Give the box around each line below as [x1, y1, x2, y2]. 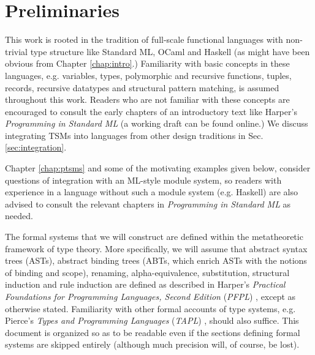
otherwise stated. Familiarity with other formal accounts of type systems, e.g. [5, 302, 296, 315]
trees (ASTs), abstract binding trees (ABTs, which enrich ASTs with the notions [5, 254, 307, 267]
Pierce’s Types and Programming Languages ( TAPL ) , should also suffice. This [5, 314, 299, 327]
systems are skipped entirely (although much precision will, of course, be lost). [5, 338, 300, 351]
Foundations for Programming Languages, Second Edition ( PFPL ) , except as [5, 290, 296, 302]
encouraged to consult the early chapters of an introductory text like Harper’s [5, 105, 297, 118]
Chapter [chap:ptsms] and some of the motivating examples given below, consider [5, 162, 311, 174]
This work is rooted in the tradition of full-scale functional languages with [5, 33, 283, 46]
